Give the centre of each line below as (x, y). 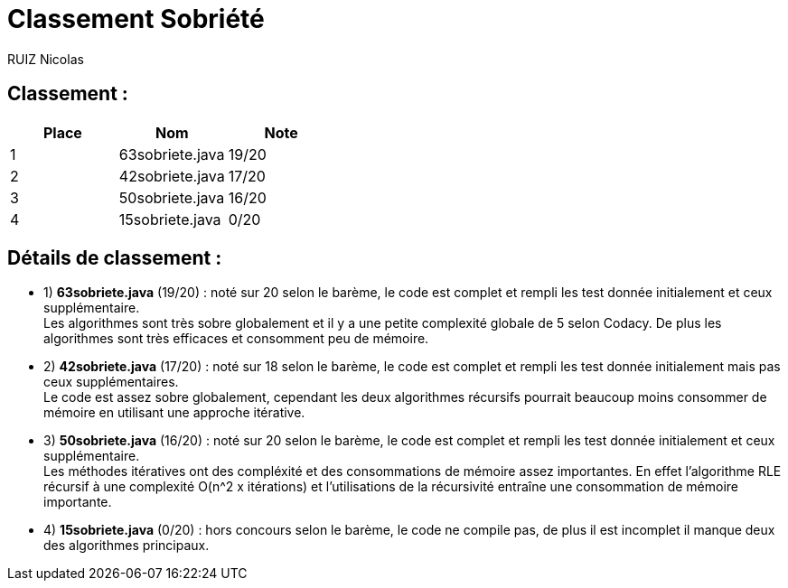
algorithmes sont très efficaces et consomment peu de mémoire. (236, 339)
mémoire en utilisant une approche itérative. (174, 413)
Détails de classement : (115, 258)
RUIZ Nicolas (46, 59)
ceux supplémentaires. (111, 382)
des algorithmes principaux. (127, 546)
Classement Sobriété (136, 19)
